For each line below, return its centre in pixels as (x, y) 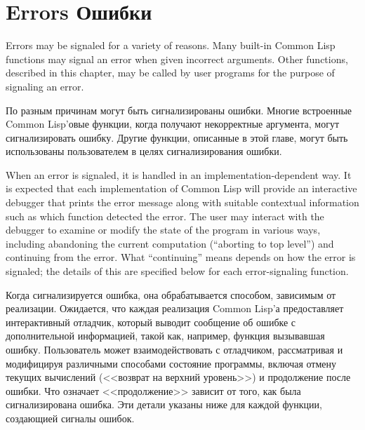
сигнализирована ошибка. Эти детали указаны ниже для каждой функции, (164, 404)
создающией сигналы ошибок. (70, 418)
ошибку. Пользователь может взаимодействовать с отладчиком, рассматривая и (174, 349)
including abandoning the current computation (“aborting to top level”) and (170, 243)
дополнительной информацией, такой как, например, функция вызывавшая (165, 336)
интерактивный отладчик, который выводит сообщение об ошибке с (151, 322)
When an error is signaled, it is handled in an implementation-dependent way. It (179, 174)
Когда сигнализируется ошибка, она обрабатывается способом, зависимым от (171, 294)
